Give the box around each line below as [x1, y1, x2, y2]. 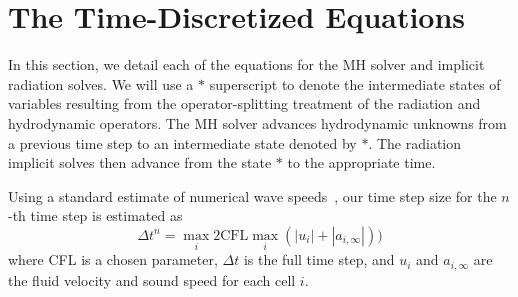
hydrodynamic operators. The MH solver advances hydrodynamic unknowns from [8, 112, 507, 133]
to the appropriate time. [287, 152, 436, 173]
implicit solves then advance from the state [8, 152, 272, 173]
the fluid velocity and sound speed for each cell [8, 269, 296, 290]
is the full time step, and [243, 249, 395, 270]
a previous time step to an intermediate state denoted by [8, 132, 357, 153]
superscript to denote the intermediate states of [209, 73, 501, 94]
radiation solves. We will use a [8, 73, 194, 94]
